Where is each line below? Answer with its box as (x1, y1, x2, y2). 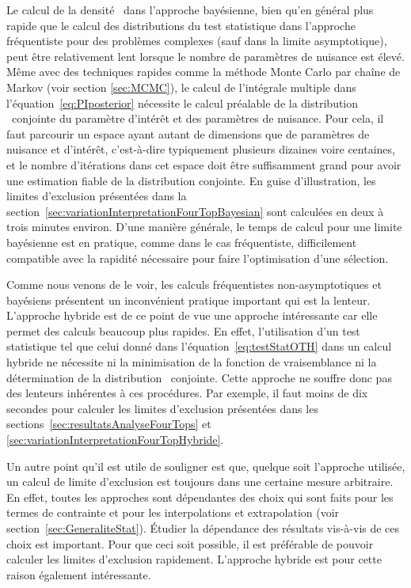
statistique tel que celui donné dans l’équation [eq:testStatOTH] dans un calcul (6, 338, 392, 355)
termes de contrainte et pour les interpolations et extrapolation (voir (6, 504, 340, 521)
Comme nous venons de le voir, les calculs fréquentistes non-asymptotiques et (6, 276, 382, 293)
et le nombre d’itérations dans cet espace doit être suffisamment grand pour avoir (6, 156, 401, 173)
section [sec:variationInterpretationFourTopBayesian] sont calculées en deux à (6, 203, 384, 219)
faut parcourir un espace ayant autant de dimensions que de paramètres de (6, 125, 370, 142)
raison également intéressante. (6, 566, 151, 582)
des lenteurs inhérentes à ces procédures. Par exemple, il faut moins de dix (6, 385, 368, 401)
